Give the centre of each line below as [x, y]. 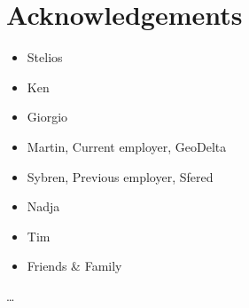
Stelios [45, 57]
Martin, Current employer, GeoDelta [127, 146]
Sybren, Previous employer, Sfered [120, 176]
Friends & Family [74, 266]
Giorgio [47, 117]
